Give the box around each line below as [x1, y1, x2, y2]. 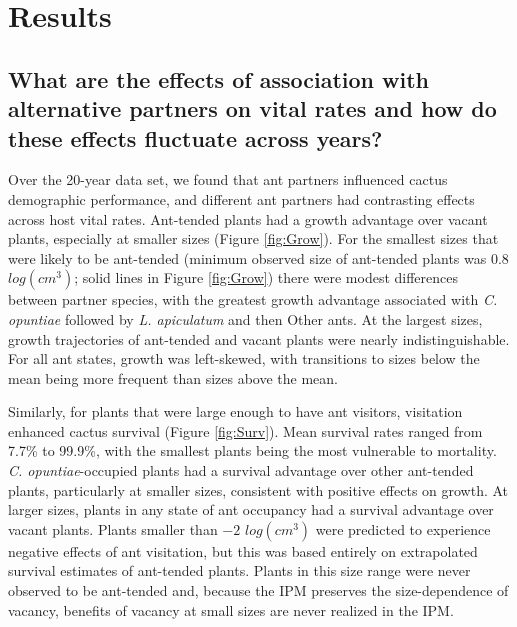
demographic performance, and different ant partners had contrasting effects [8, 188, 475, 209]
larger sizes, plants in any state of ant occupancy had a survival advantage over [8, 499, 494, 520]
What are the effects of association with [8, 63, 429, 94]
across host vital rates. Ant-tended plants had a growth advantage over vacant [8, 208, 488, 229]
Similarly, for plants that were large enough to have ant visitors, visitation [8, 401, 463, 422]
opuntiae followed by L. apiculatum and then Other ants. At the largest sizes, [8, 308, 483, 329]
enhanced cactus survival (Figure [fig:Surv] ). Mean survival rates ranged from [8, 420, 483, 441]
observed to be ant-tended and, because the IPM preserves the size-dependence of [8, 580, 509, 601]
